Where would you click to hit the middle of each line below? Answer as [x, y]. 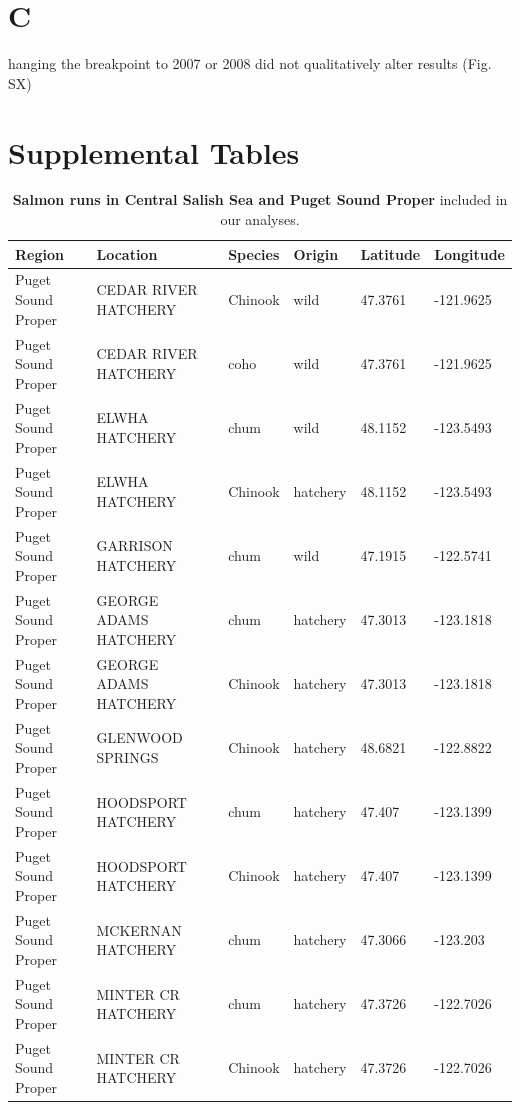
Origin [316, 253]
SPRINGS [127, 757]
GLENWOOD [139, 737]
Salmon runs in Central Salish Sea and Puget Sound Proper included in [260, 199]
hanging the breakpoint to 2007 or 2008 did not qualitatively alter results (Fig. [250, 63]
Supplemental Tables [154, 151]
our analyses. [260, 219]
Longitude [469, 253]
